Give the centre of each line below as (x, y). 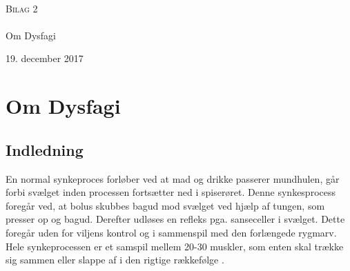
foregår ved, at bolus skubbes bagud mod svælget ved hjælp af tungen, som (165, 205)
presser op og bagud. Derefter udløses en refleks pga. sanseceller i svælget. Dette (175, 219)
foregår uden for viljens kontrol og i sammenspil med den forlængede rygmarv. (171, 232)
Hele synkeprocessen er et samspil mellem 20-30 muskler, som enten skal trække (175, 246)
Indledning (45, 149)
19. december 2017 (45, 58)
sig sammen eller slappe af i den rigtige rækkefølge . (115, 260)
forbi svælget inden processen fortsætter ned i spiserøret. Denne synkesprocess (171, 192)
